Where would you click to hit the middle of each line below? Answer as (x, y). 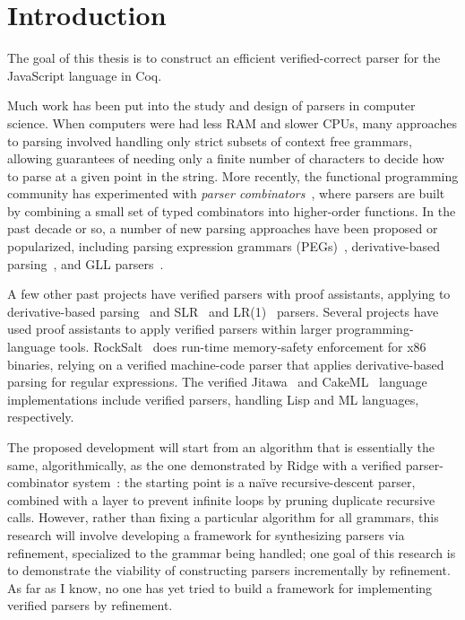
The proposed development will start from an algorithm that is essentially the (221, 447)
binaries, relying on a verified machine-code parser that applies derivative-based (226, 364)
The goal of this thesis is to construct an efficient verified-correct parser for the (224, 58)
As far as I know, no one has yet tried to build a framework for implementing (220, 587)
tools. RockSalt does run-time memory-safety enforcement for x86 (243, 347)
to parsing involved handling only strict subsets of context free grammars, (210, 140)
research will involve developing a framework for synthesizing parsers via (206, 534)
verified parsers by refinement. (90, 605)
